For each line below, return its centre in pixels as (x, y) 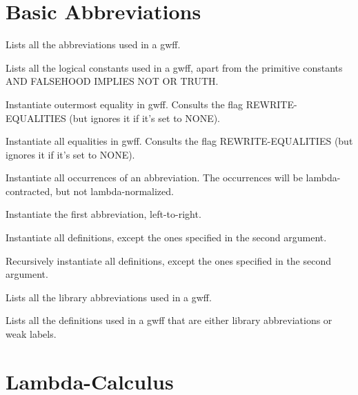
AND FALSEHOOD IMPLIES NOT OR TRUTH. (112, 81)
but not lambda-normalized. (115, 191)
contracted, (29, 191)
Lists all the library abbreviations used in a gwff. (109, 297)
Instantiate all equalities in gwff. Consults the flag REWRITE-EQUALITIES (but (179, 141)
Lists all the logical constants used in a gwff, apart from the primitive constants (174, 67)
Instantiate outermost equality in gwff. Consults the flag (125, 104)
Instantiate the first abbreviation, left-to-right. (103, 214)
